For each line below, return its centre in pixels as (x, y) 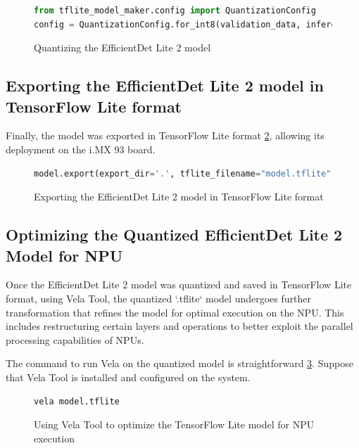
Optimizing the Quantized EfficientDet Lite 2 (174, 235)
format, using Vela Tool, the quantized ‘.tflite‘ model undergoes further (158, 298)
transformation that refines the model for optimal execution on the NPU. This (175, 312)
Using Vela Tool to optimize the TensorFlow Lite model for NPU (174, 424)
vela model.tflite (77, 401)
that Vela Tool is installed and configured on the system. (128, 377)
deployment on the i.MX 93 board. (81, 149)
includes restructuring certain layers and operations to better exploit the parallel (179, 326)
